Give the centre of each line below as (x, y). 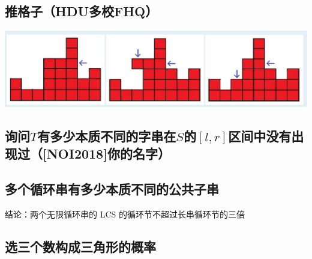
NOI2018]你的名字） (108, 154)
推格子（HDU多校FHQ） (82, 11)
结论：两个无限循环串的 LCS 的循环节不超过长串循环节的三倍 (125, 214)
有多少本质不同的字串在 (107, 136)
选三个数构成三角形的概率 (80, 246)
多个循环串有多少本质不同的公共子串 (112, 188)
